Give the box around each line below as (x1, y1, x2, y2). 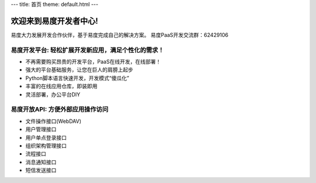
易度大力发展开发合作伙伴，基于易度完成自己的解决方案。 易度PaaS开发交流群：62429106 (11, 31, 229, 38)
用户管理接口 (25, 126, 57, 133)
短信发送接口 (25, 167, 57, 174)
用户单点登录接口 (25, 134, 67, 141)
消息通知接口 (25, 158, 57, 165)
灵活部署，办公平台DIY (25, 91, 81, 98)
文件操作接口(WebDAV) (25, 118, 82, 125)
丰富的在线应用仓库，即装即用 (25, 82, 98, 90)
